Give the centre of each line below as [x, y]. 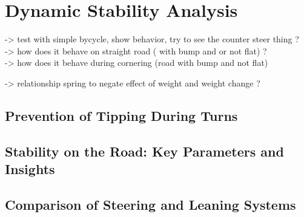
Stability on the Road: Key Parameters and [144, 151]
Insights [30, 169]
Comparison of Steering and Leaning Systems [150, 204]
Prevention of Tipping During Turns [121, 115]
